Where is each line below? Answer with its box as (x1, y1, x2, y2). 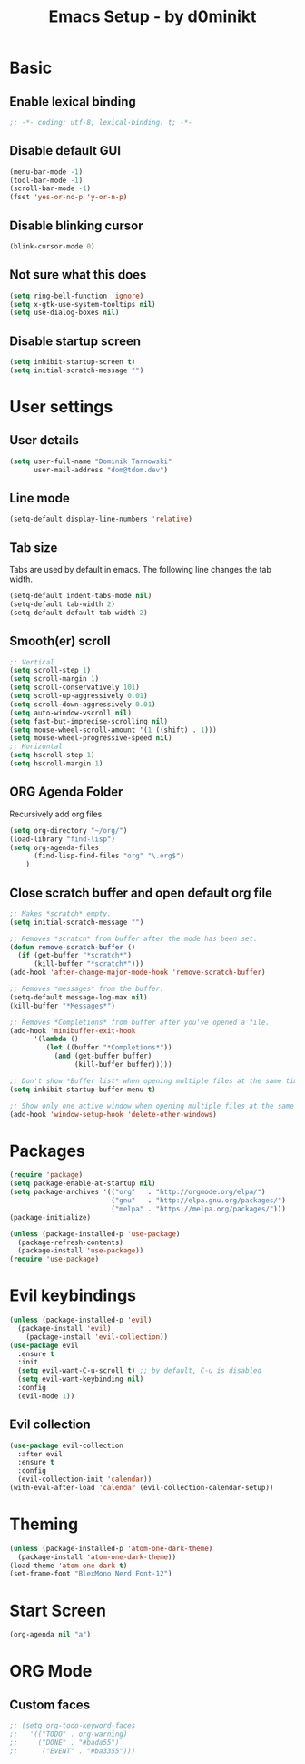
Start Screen (9, 1600, 107, 1621)
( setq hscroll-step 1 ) (9, 751, 95, 760)
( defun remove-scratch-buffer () (9, 942, 136, 952)
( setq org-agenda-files (9, 843, 100, 852)
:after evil (17, 1449, 64, 1458)
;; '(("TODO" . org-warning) (9, 1729, 128, 1739)
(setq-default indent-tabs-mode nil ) (9, 592, 152, 601)
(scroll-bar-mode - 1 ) (9, 184, 92, 193)
